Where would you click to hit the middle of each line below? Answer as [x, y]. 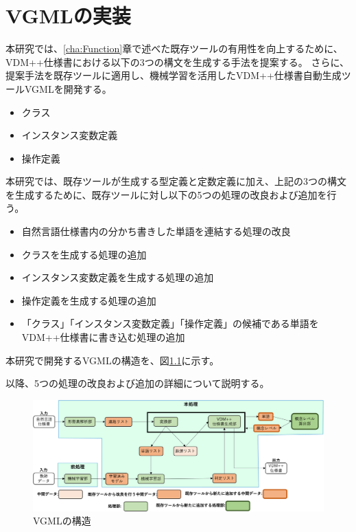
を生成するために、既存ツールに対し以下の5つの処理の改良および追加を [166, 194]
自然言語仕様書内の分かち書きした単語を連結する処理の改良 [156, 231]
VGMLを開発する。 [68, 88]
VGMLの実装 [68, 15]
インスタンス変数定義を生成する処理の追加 [118, 277]
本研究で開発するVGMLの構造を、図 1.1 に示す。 [112, 360]
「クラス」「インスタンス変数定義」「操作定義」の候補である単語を [170, 323]
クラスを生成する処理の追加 [84, 254]
